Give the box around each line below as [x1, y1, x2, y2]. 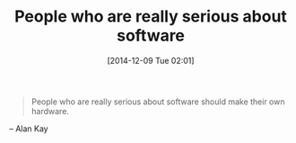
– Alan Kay [9, 123, 48, 134]
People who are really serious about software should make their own [30, 96, 285, 107]
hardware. [30, 105, 70, 116]
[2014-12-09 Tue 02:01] [107, 55, 195, 66]
